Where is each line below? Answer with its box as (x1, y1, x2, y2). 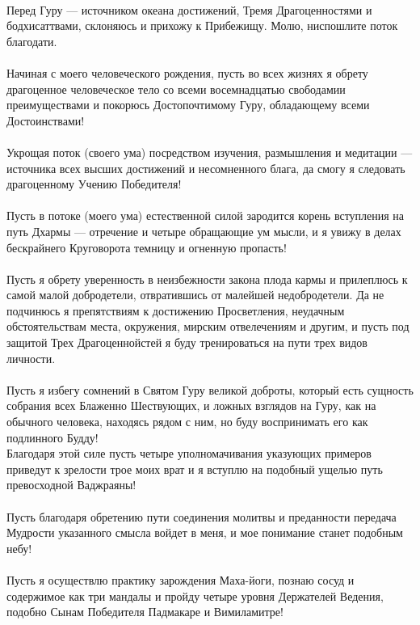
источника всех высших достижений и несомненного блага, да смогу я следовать (6, 159, 405, 176)
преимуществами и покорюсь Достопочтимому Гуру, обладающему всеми (6, 96, 370, 113)
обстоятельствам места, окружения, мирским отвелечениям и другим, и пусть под (6, 318, 409, 335)
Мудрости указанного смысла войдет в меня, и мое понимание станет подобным (6, 524, 403, 541)
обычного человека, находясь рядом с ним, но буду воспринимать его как (6, 413, 368, 430)
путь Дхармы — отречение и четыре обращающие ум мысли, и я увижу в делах (6, 222, 401, 239)
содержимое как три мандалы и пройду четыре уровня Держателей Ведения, (6, 587, 384, 604)
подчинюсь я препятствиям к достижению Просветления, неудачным (6, 302, 345, 319)
